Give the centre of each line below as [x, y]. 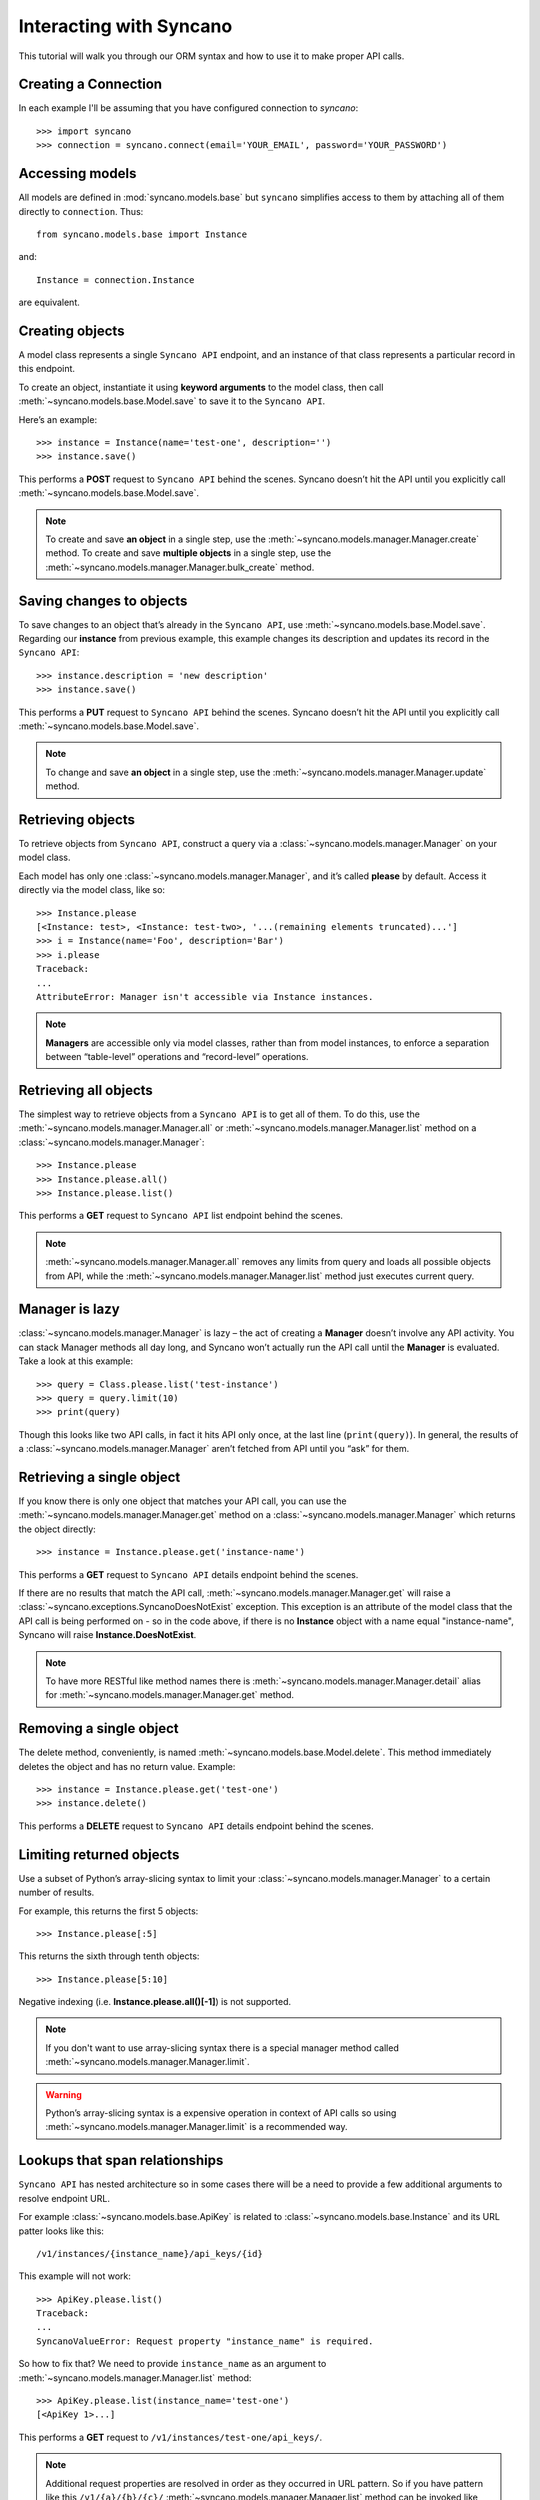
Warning [63, 2094]
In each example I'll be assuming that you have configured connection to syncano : [188, 108]
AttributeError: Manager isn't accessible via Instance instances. [205, 996]
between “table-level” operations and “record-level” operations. [177, 1057]
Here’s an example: [58, 419]
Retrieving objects [76, 819]
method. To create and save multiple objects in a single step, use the [188, 553]
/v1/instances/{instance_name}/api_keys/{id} [150, 2253]
